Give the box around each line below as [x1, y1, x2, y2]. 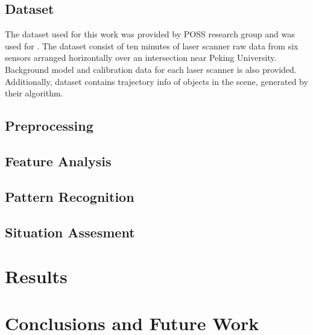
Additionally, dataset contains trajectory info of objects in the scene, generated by [5, 75, 308, 87]
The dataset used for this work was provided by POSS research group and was [5, 28, 295, 40]
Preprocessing [5, 116, 93, 135]
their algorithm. [5, 87, 63, 99]
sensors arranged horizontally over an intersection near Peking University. [5, 51, 277, 64]
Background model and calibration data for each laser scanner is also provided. [5, 63, 297, 75]
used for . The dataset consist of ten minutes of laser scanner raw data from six [5, 39, 299, 52]
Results [5, 264, 68, 289]
